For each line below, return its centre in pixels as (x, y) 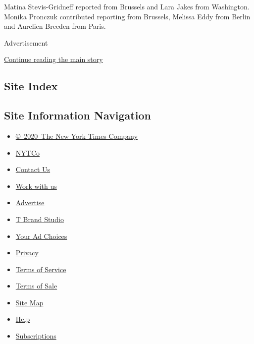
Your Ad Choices (41, 236)
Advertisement (26, 42)
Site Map (29, 302)
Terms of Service (41, 269)
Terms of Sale (36, 286)
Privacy (27, 253)
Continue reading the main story (53, 59)
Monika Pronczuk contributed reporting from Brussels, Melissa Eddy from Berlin (127, 16)
